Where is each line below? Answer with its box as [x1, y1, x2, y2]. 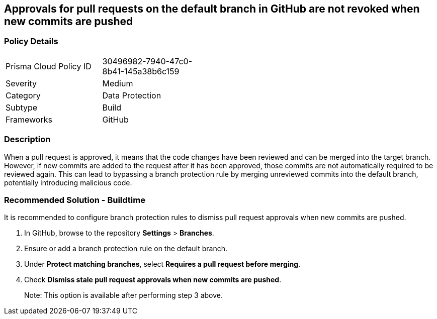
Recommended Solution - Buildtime [4, 194, 145, 205]
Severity [6, 78, 37, 88]
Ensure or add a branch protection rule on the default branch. [24, 244, 228, 253]
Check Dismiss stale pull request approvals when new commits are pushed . [24, 275, 282, 284]
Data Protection [102, 90, 161, 100]
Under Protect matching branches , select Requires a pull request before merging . [24, 260, 301, 269]
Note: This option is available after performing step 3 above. [24, 291, 223, 300]
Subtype [6, 102, 38, 113]
